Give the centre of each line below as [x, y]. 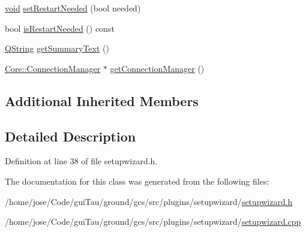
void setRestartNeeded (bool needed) [73, 8]
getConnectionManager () [157, 68]
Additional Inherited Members [102, 100]
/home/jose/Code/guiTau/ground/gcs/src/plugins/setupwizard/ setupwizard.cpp [153, 222]
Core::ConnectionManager [53, 68]
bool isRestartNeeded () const [60, 28]
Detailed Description [70, 136]
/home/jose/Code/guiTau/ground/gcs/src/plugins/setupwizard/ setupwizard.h [149, 201]
